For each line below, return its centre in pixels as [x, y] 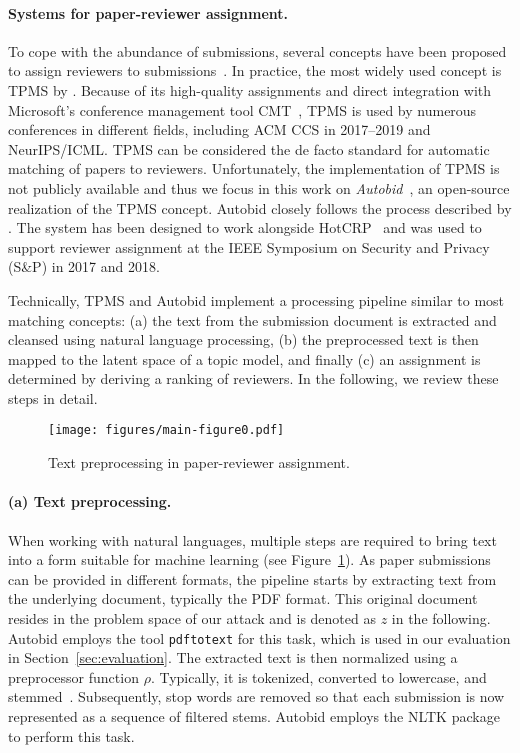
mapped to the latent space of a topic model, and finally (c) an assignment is [244, 358]
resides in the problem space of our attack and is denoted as [192, 617]
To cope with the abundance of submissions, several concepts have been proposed [257, 50]
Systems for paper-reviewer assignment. [148, 12]
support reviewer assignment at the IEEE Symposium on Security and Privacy [249, 246]
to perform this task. [71, 735]
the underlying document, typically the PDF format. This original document [243, 598]
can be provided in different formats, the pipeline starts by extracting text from [252, 578]
